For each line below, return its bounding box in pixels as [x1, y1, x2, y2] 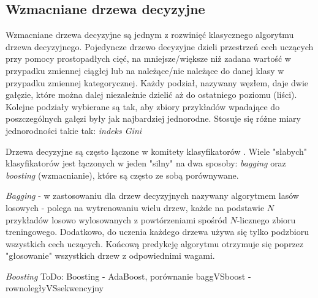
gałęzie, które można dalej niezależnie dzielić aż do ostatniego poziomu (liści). [6, 88, 297, 101]
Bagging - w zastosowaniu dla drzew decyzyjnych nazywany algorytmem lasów [6, 189, 299, 202]
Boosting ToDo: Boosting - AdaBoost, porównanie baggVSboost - [6, 269, 251, 282]
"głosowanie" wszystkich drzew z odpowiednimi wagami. [6, 249, 215, 262]
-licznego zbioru [237, 213, 296, 226]
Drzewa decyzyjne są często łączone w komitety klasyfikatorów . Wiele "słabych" [6, 144, 308, 157]
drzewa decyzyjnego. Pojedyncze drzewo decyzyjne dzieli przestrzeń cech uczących [6, 40, 314, 53]
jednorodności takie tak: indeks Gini [6, 124, 142, 136]
